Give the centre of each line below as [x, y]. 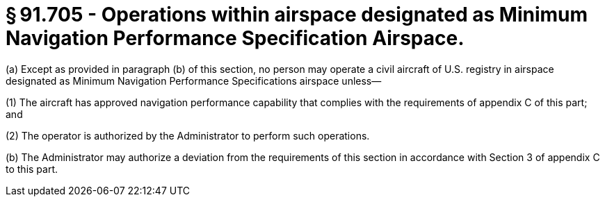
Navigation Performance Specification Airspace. [235, 38]
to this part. [32, 169]
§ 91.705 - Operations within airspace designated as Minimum [297, 15]
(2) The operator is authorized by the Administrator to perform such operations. [188, 135]
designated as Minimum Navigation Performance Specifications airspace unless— [194, 81]
